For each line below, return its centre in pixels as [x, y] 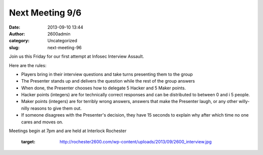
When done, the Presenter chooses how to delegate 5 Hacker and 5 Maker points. [103, 88]
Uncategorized [62, 41]
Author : [17, 34]
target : [28, 142]
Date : [15, 27]
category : [19, 41]
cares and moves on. [42, 122]
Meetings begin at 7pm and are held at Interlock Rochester [68, 131]
